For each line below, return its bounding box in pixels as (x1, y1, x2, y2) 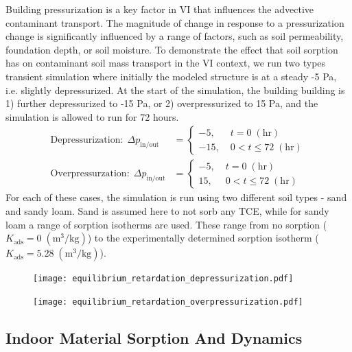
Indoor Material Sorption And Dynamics (5, 327, 303, 348)
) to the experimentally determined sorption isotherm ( (87, 231, 319, 245)
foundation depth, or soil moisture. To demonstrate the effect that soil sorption (5, 42, 338, 56)
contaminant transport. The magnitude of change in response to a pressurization (5, 15, 344, 30)
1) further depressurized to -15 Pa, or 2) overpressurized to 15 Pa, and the (5, 96, 318, 110)
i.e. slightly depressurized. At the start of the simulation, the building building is (5, 82, 345, 97)
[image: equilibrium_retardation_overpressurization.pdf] (33, 296, 303, 307)
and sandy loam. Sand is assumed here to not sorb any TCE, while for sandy (5, 204, 329, 218)
